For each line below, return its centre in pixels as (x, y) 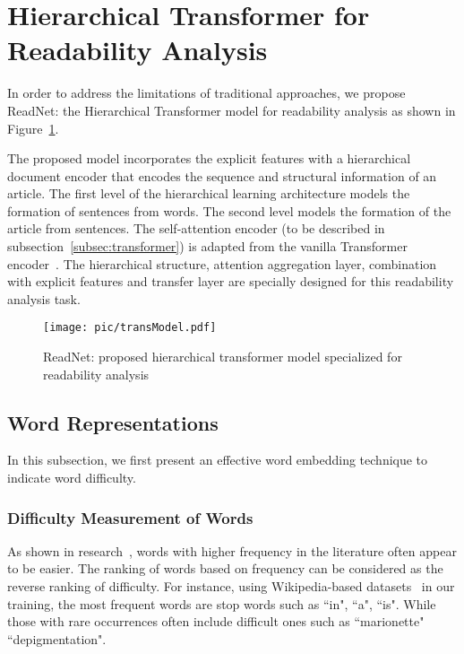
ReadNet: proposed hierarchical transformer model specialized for (223, 357)
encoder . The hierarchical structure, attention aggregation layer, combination (222, 263)
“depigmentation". (57, 638)
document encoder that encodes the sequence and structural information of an (222, 175)
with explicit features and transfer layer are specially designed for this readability (231, 281)
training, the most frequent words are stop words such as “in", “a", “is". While (222, 603)
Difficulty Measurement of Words (130, 517)
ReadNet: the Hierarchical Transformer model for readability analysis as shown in (232, 110)
